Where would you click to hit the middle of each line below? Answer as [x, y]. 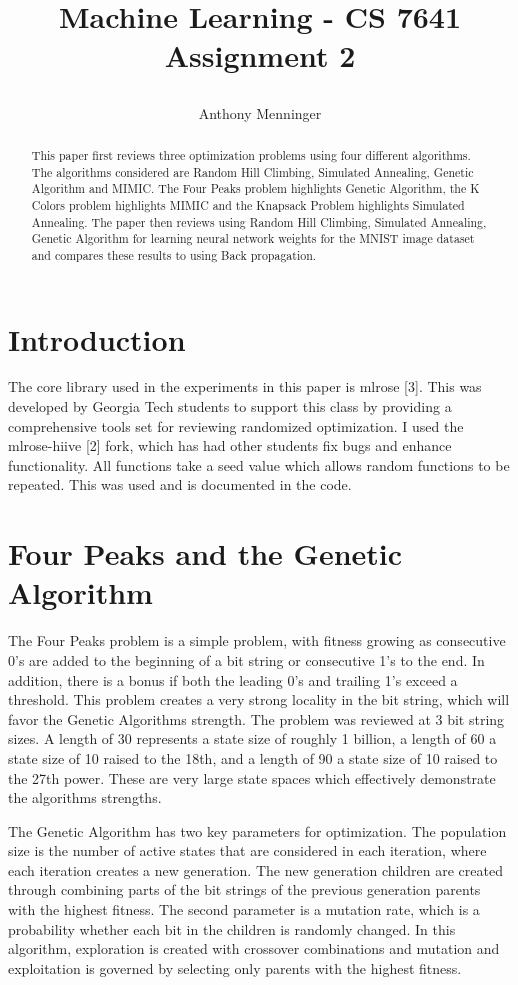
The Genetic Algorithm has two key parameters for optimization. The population [257, 830]
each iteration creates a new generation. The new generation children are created [255, 869]
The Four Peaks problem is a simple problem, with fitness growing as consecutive [257, 640]
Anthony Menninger [260, 112]
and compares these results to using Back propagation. [174, 254]
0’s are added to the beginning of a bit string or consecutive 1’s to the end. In [246, 659]
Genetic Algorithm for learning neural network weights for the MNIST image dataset [253, 238]
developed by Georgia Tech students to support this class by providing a [230, 406]
